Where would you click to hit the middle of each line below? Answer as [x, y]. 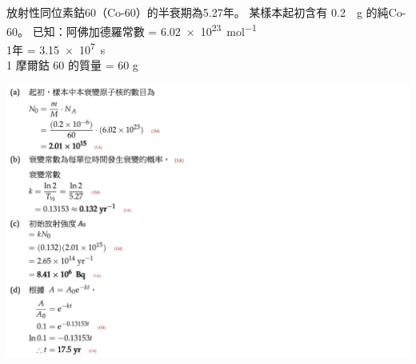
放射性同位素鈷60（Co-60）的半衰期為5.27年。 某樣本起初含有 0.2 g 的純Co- [206, 12]
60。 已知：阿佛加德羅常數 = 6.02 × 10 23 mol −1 [132, 30]
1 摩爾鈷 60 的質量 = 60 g [72, 65]
